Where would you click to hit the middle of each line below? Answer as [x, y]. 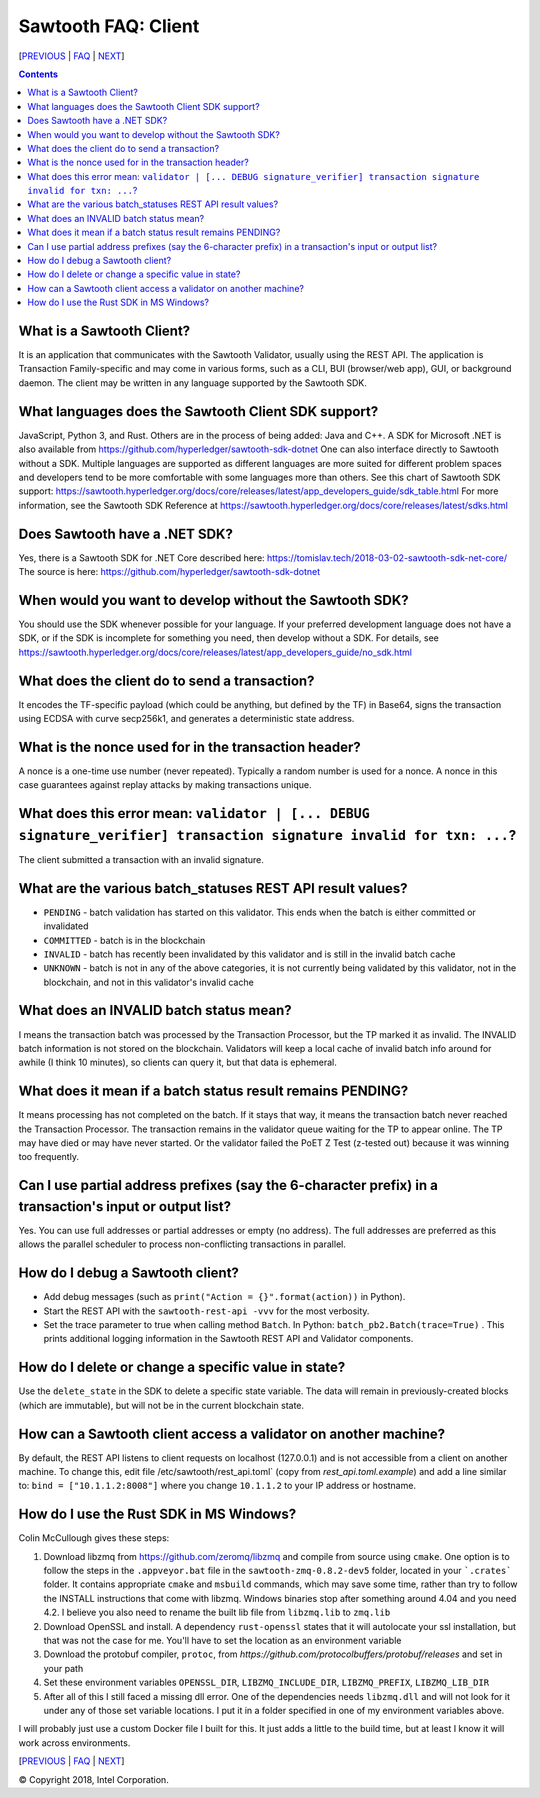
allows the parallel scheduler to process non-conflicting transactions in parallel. [182, 1244]
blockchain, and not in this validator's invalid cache [148, 982]
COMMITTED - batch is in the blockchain [124, 940]
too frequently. [49, 1157]
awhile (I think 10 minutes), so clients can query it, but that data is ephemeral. [177, 1062]
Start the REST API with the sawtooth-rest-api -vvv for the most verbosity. [206, 1311]
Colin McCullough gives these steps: [94, 1538]
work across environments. [74, 1742]
